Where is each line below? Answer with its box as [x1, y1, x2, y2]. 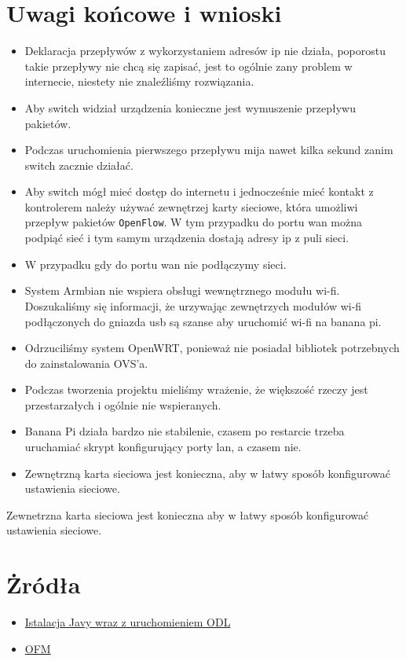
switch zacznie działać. [24, 156, 134, 173]
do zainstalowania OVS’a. [24, 354, 148, 371]
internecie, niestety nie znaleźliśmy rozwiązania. [24, 73, 254, 90]
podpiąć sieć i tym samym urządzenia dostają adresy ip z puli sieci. [24, 230, 349, 246]
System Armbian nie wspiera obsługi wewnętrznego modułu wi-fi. [24, 282, 340, 299]
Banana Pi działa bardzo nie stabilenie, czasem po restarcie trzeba [24, 423, 345, 439]
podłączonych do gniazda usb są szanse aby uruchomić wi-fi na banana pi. [24, 313, 382, 329]
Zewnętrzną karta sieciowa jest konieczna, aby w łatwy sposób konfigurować [24, 465, 390, 481]
